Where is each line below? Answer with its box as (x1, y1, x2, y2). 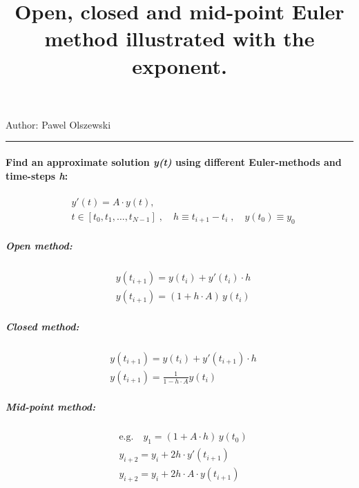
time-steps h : (6, 168, 68, 182)
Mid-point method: (6, 400, 96, 414)
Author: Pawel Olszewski (6, 117, 111, 131)
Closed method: (6, 319, 79, 333)
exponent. (132, 51, 227, 79)
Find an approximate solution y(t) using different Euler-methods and (6, 154, 342, 169)
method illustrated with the (44, 24, 315, 53)
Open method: (6, 238, 72, 253)
